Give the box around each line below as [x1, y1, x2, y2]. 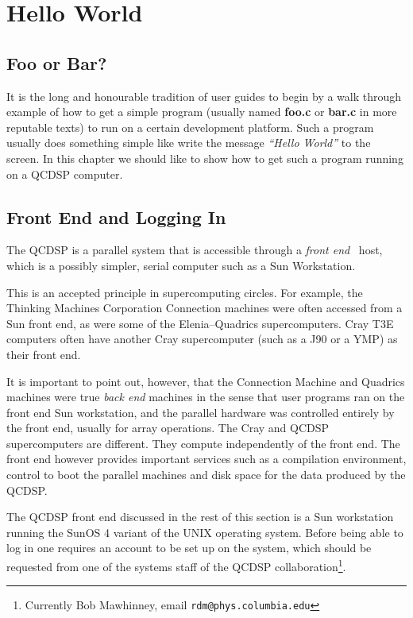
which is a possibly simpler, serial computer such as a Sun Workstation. [6, 257, 356, 273]
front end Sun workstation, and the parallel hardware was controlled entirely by [6, 404, 395, 420]
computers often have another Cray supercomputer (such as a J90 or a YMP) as [6, 330, 398, 347]
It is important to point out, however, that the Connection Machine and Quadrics [6, 373, 405, 389]
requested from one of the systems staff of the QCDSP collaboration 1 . [6, 556, 346, 574]
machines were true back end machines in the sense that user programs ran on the [6, 388, 405, 405]
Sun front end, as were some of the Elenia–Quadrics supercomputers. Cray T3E [6, 315, 394, 331]
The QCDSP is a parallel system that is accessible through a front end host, [6, 241, 383, 258]
